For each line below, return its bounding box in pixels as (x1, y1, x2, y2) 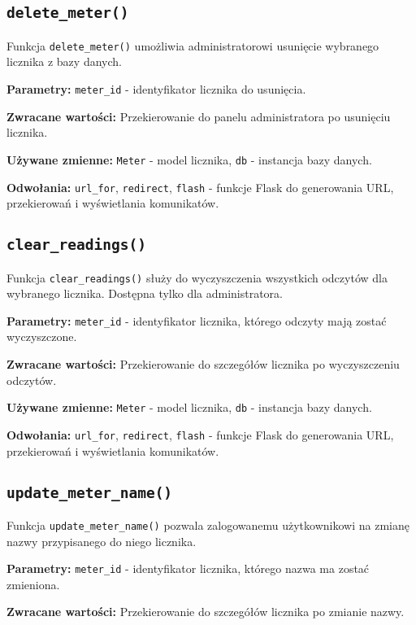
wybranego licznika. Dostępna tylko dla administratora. (6, 285, 284, 302)
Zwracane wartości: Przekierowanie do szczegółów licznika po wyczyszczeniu (6, 356, 400, 373)
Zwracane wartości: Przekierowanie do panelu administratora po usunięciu (6, 107, 391, 125)
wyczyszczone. (6, 328, 77, 345)
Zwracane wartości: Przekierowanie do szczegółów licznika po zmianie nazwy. (6, 603, 405, 620)
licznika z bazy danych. (6, 53, 122, 70)
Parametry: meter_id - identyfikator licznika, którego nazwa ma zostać (6, 560, 370, 577)
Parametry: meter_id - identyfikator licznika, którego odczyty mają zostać (6, 312, 387, 329)
